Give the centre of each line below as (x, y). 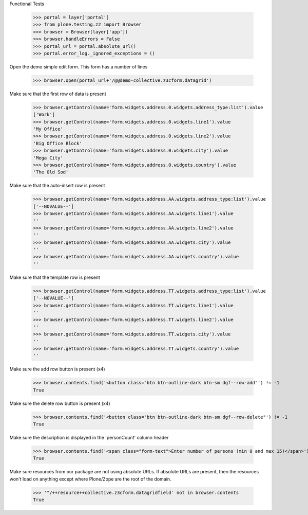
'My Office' (48, 129)
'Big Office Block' (57, 143)
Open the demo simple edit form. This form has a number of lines (79, 66)
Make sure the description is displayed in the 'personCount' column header (89, 438)
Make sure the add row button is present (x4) (57, 369)
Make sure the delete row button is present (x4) (60, 403)
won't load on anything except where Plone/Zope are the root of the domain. (90, 479)
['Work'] (44, 115)
